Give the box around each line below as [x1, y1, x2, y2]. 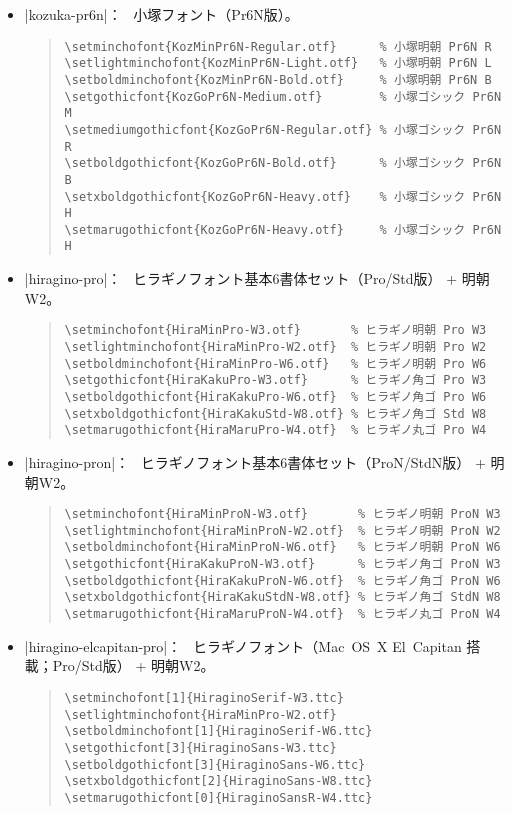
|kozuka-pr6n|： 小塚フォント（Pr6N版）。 [24, 4, 299, 24]
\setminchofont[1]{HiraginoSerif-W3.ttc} [64, 690, 344, 705]
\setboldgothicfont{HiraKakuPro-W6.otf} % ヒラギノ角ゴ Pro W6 [64, 389, 487, 404]
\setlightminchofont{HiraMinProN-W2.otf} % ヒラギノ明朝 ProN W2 [64, 523, 501, 538]
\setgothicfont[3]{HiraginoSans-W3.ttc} [64, 740, 337, 755]
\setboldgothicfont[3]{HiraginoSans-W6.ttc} [64, 757, 366, 772]
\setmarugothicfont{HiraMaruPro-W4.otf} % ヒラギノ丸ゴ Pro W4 [64, 423, 487, 438]
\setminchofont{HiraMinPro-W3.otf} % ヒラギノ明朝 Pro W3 [64, 323, 487, 338]
